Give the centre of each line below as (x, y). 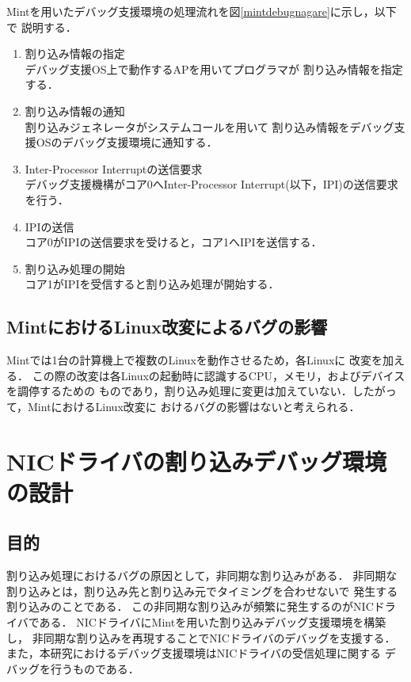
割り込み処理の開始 (75, 268)
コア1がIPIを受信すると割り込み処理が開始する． (152, 284)
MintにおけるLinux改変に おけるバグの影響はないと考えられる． (194, 406)
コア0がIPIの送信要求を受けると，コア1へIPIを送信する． (173, 242)
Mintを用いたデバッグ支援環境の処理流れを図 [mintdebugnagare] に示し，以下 (202, 11)
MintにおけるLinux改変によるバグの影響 (167, 327)
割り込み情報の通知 (75, 110)
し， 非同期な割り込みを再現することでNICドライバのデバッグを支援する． (201, 637)
